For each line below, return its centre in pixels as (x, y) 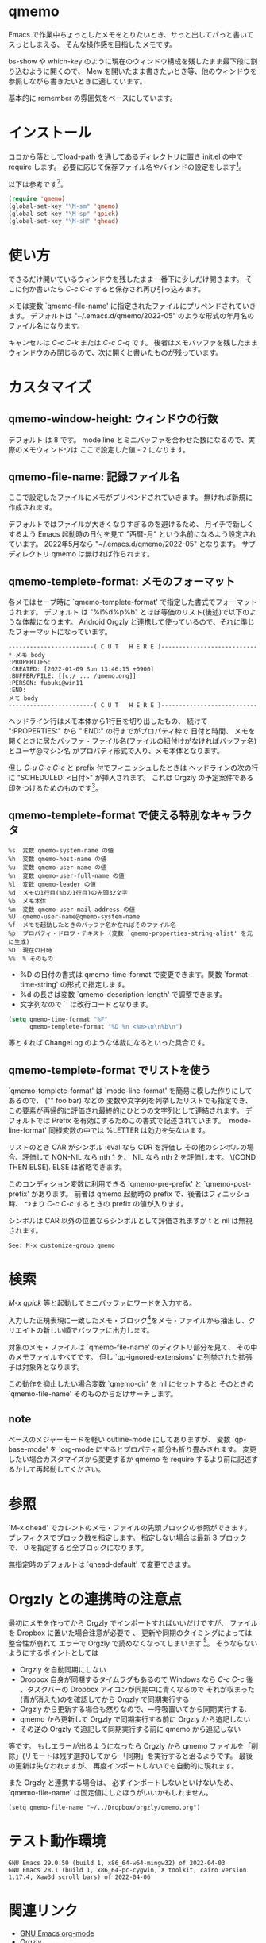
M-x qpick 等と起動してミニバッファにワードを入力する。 (102, 1303)
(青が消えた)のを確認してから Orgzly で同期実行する (104, 1699)
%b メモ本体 (27, 901)
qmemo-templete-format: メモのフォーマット (122, 581)
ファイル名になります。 (46, 325)
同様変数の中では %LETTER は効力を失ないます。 (129, 1130)
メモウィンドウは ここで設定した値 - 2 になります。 (106, 449)
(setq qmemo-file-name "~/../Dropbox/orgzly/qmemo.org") (104, 1808)
